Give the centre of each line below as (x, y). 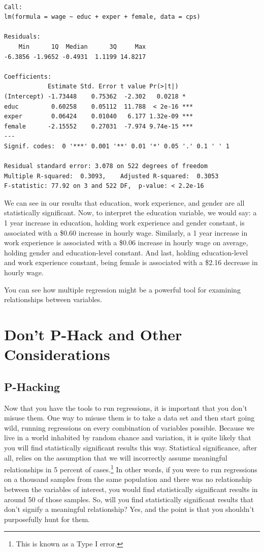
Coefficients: (28, 76)
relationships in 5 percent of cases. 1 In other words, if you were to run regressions (131, 468)
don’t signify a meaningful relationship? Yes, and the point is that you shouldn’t (129, 509)
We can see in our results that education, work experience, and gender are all (124, 202)
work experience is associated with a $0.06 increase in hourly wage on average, (126, 242)
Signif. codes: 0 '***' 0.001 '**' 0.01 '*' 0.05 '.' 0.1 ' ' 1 (117, 146)
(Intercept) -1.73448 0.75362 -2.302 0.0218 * (95, 96)
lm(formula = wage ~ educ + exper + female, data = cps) (102, 17)
